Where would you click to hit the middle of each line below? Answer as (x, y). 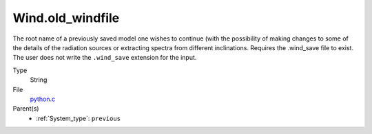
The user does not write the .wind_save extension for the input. (105, 58)
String (39, 80)
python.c (42, 99)
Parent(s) (26, 109)
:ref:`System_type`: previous (78, 118)
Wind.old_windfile (66, 18)
